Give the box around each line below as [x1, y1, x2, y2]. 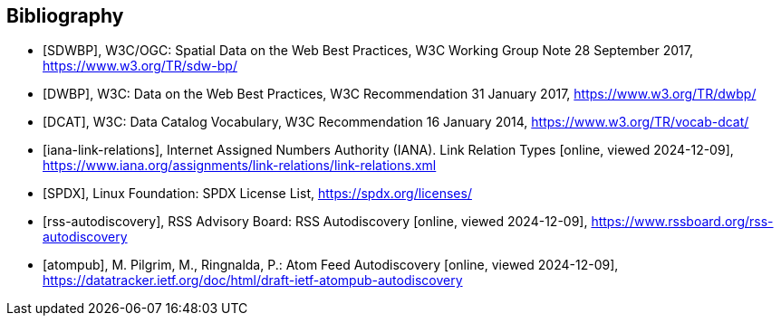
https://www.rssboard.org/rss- [591, 214, 774, 230]
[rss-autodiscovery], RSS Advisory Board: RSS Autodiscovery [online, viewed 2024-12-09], [43, 214, 588, 230]
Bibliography [6, 5, 124, 27]
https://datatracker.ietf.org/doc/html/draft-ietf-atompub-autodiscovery [43, 272, 463, 289]
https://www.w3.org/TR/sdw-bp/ [43, 58, 237, 74]
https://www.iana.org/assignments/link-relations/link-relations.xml [43, 157, 437, 174]
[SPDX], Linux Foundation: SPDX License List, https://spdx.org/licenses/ [43, 185, 472, 202]
